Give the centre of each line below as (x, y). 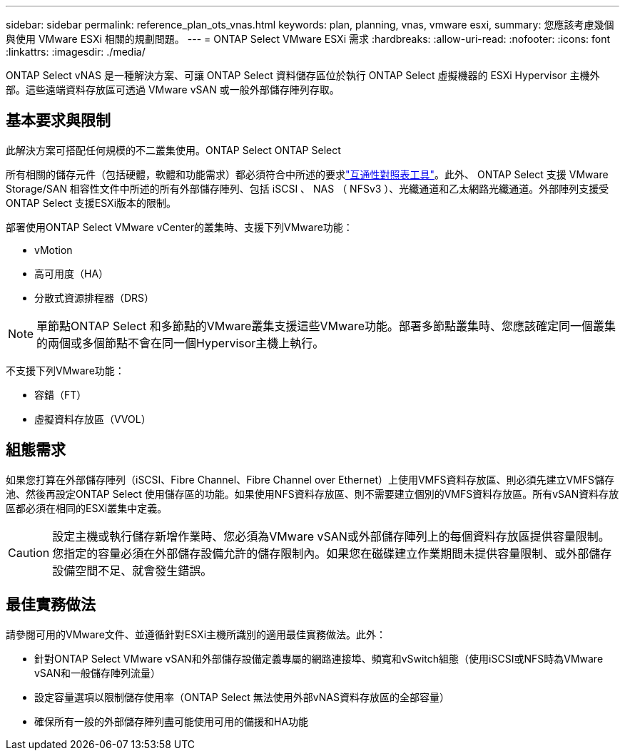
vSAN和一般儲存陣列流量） (98, 673)
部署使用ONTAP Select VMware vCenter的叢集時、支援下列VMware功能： (179, 227)
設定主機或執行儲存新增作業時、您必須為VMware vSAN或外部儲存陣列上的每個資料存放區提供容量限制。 (331, 536)
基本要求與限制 (58, 121)
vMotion (54, 250)
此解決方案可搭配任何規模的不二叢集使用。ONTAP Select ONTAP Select (173, 150)
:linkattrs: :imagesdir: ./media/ (76, 52)
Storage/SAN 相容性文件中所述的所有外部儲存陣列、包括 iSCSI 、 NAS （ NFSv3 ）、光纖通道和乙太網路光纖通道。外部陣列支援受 (308, 188)
